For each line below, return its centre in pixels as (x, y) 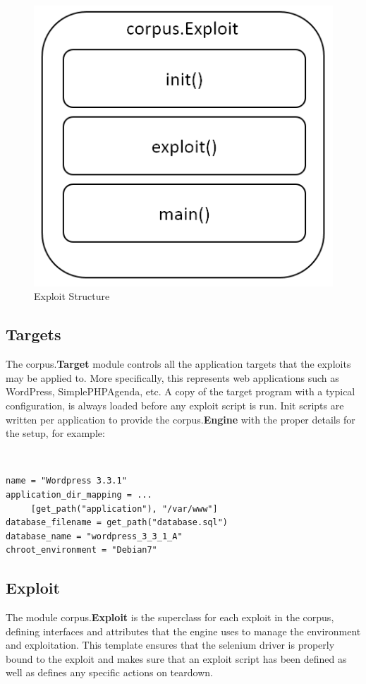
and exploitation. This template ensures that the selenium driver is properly (170, 645)
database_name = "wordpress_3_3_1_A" (94, 536)
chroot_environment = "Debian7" (81, 550)
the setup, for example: (55, 433)
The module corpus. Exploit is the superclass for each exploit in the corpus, (170, 617)
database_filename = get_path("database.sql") (117, 523)
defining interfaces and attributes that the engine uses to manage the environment (183, 631)
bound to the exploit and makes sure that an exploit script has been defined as (176, 658)
